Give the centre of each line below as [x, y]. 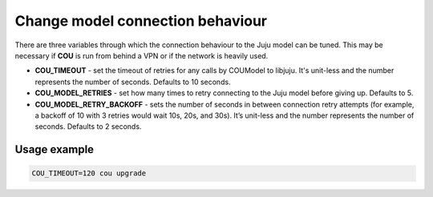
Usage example [55, 149]
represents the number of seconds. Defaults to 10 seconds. [133, 82]
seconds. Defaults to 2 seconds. [88, 127]
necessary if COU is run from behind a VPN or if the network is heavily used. [142, 55]
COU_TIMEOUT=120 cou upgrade [89, 173]
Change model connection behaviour [141, 21]
